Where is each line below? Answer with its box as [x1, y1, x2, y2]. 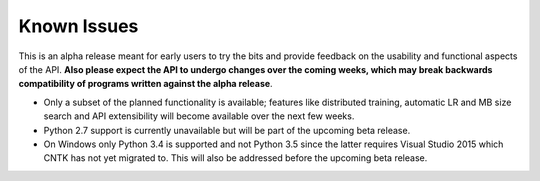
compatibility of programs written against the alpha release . [18, 78, 274, 90]
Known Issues [18, 15, 139, 37]
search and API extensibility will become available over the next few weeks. [43, 110, 355, 122]
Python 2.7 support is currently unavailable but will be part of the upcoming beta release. [43, 124, 411, 136]
